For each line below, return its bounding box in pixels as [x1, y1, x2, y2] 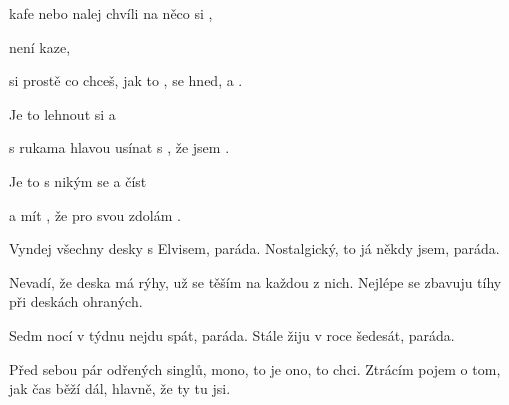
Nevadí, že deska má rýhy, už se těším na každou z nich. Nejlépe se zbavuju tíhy [9, 271, 502, 292]
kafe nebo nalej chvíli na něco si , [9, 3, 213, 23]
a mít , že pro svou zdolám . [9, 204, 181, 225]
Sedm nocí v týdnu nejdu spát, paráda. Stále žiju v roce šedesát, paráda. [9, 324, 455, 345]
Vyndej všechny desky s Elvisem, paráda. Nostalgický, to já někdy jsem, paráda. [9, 238, 500, 259]
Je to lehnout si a [9, 103, 116, 124]
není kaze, [9, 36, 71, 57]
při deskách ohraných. [9, 291, 143, 312]
